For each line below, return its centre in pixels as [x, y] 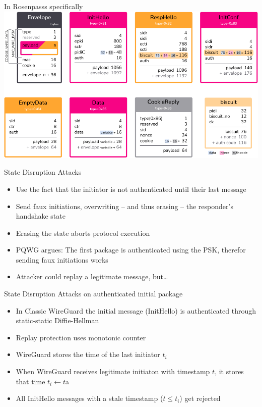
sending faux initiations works [62, 259]
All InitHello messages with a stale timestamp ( [89, 398]
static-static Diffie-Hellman [57, 320]
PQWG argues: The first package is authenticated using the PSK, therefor [131, 250]
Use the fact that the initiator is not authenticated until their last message [131, 189]
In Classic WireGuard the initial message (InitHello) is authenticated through [136, 310]
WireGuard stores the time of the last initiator [88, 354]
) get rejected [200, 398]
